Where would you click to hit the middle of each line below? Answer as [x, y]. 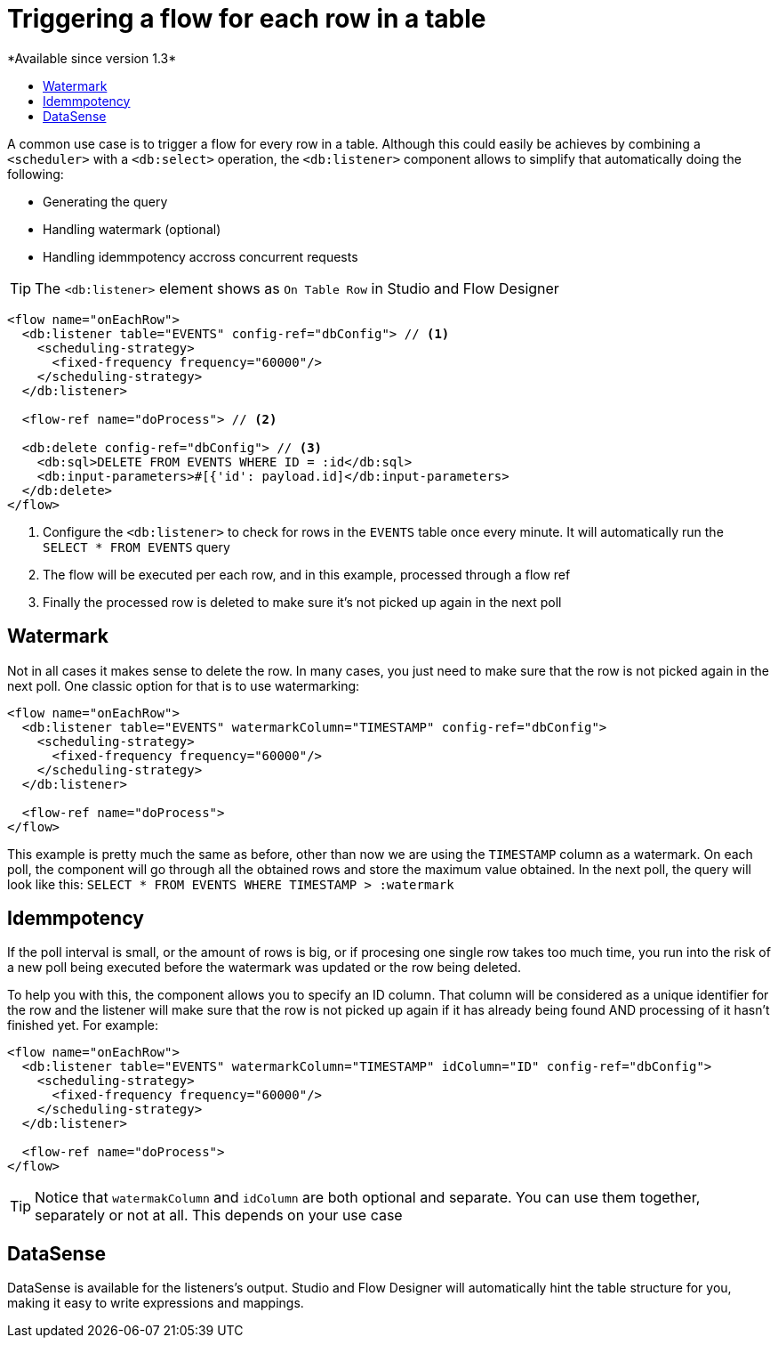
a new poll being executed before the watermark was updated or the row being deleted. [264, 968]
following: [36, 174]
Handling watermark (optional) [132, 229]
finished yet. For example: [83, 1025]
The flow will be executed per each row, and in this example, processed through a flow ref [307, 574]
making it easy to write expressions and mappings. [156, 1303]
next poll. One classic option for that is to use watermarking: [184, 685]
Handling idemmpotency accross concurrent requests [201, 256]
